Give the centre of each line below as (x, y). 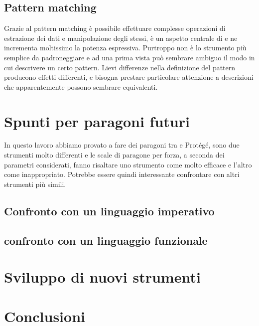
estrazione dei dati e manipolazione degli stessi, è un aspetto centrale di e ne (121, 38)
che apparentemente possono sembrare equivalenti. (81, 86)
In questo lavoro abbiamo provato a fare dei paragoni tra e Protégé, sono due (122, 145)
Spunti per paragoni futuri (97, 121)
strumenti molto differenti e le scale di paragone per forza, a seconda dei (114, 155)
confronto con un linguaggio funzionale (106, 240)
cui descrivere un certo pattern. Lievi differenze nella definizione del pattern (120, 67)
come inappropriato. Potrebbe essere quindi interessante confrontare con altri (122, 174)
